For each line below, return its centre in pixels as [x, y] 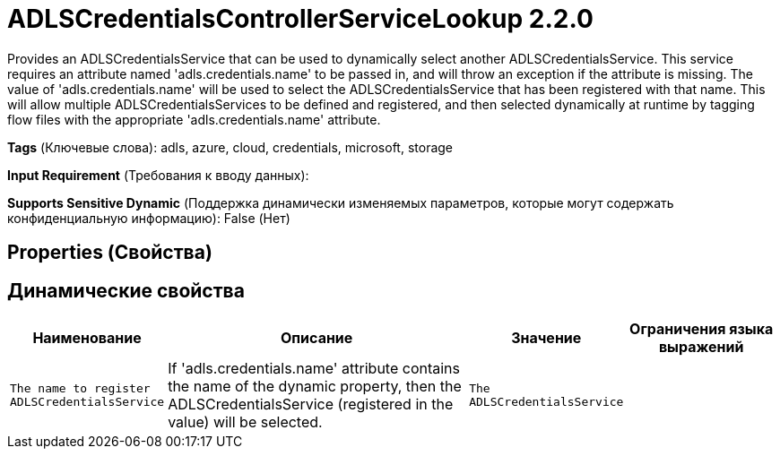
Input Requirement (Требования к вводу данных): [158, 175]
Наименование [87, 338]
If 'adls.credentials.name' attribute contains [314, 369]
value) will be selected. [245, 422]
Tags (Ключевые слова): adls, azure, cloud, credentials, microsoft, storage [230, 147]
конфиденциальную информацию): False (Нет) [149, 218]
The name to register [80, 389]
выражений [701, 347]
